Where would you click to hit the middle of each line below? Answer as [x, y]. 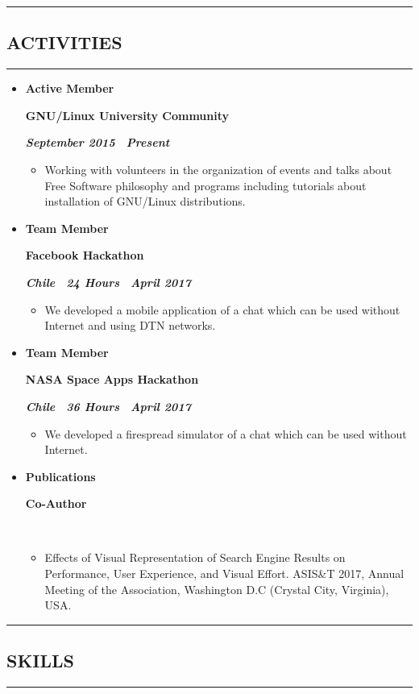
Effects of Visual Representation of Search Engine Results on [195, 557]
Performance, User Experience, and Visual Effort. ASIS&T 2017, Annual [224, 573]
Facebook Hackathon [85, 255]
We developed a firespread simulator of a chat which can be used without [226, 433]
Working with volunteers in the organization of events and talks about [218, 169]
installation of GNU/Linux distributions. [145, 201]
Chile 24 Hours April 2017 [108, 282]
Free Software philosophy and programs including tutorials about [205, 185]
